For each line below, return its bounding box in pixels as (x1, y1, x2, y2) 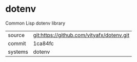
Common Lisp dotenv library (5, 20, 66, 26)
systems (8, 48, 28, 55)
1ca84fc (33, 39, 54, 47)
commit (8, 39, 26, 47)
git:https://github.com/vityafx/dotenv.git (33, 31, 130, 38)
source (8, 31, 25, 38)
